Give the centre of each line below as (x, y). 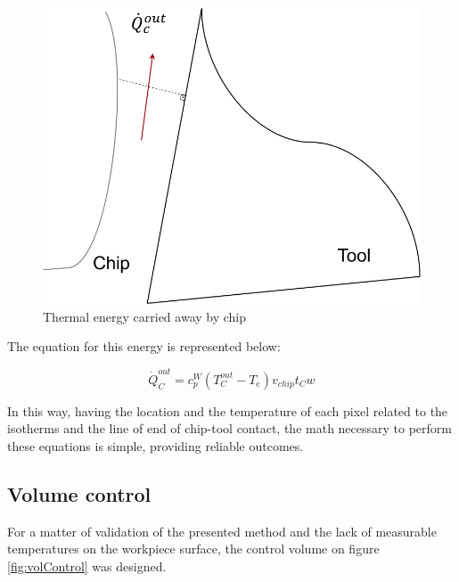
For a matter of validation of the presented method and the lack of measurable (222, 531)
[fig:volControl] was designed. (87, 566)
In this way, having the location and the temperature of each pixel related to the (228, 410)
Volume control (79, 493)
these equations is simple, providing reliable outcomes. (156, 445)
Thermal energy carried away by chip (145, 316)
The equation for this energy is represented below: (144, 346)
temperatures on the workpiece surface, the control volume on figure (193, 549)
